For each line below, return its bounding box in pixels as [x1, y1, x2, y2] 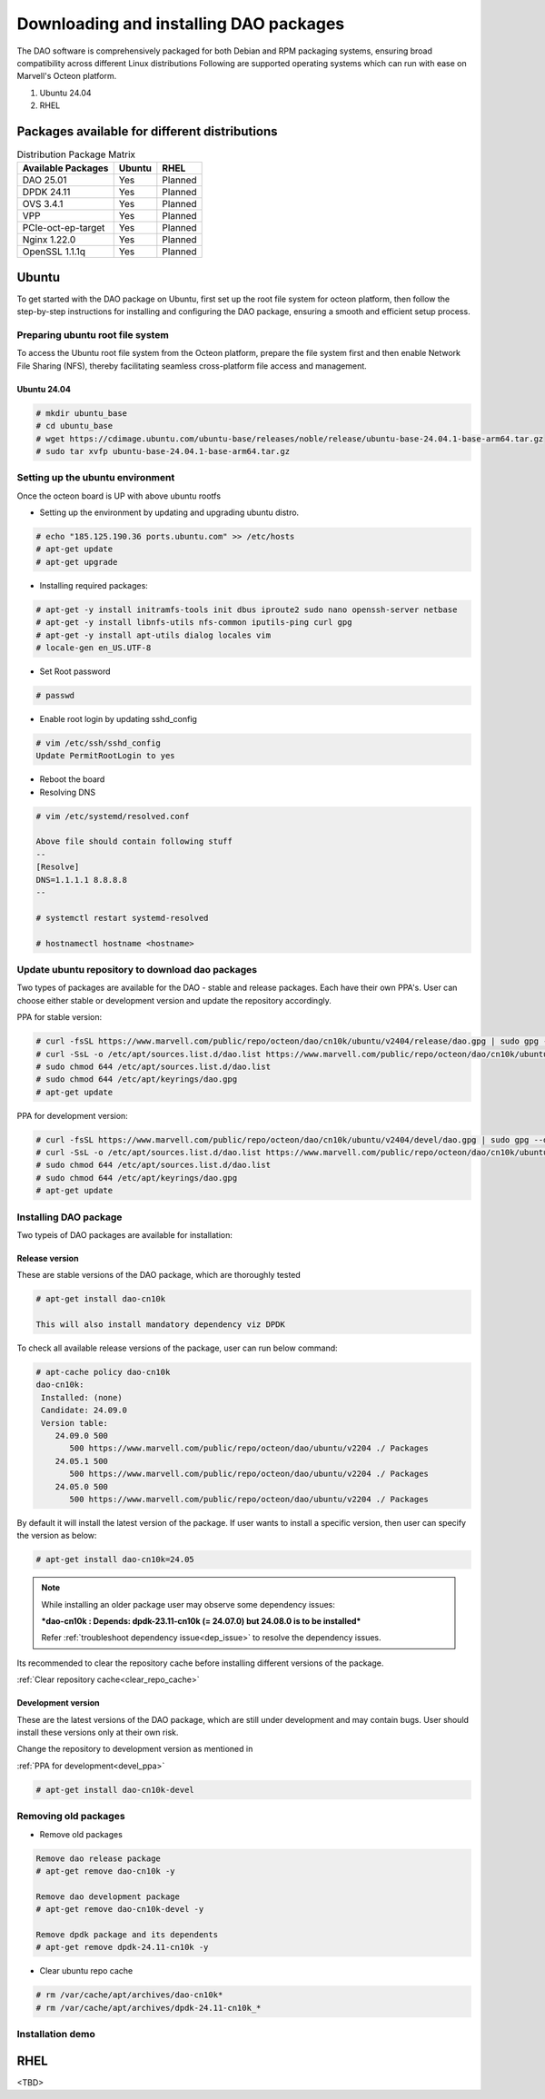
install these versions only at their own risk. [16, 1727, 179, 1738]
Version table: [41, 1418, 109, 1428]
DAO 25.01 [22, 173, 67, 186]
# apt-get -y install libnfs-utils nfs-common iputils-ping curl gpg [35, 618, 352, 628]
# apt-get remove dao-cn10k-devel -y [35, 1904, 204, 1915]
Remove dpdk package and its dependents [35, 1929, 218, 1939]
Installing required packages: [39, 579, 149, 590]
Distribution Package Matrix [16, 148, 136, 161]
